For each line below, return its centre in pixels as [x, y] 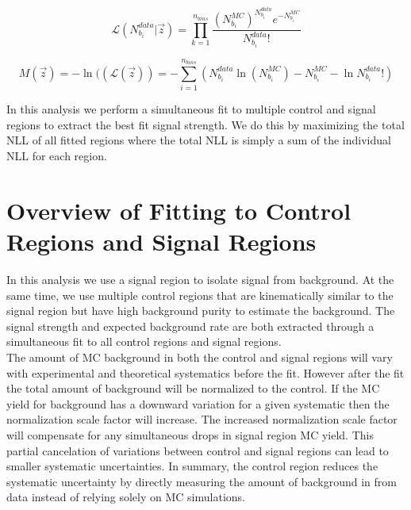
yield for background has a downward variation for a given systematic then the [198, 403]
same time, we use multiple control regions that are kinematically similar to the [200, 295]
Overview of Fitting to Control [179, 210]
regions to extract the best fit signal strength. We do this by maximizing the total [205, 124]
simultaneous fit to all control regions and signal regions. [144, 341]
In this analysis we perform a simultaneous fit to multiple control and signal [191, 109]
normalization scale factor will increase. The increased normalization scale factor [202, 419]
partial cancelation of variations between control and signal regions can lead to [198, 450]
